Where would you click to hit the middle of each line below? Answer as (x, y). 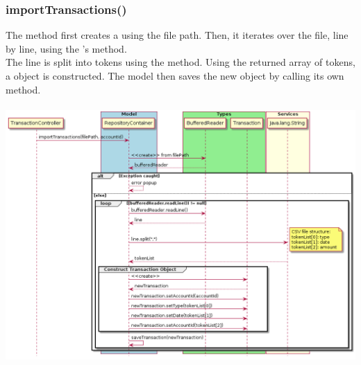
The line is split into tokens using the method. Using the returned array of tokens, (180, 62)
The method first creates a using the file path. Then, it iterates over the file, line (177, 35)
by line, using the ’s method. (66, 48)
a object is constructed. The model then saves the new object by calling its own (175, 75)
